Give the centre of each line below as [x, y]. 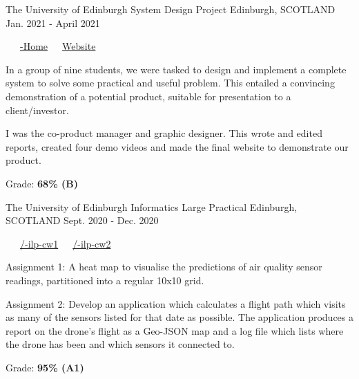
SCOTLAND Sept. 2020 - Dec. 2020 [82, 220]
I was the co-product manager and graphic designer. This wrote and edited [164, 133]
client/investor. [37, 110]
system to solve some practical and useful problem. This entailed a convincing [170, 83]
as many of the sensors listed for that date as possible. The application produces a [180, 317]
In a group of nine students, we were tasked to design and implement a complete [176, 69]
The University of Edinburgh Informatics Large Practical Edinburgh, [152, 206]
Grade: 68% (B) [42, 183]
